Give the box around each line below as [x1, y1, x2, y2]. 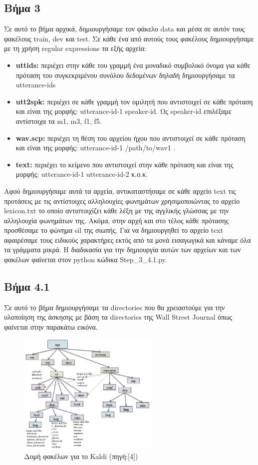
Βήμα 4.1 [4, 279, 50, 294]
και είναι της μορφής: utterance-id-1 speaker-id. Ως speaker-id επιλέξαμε [15, 106, 232, 116]
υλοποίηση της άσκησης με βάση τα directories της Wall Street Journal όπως [4, 312, 233, 322]
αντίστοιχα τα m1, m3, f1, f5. [15, 115, 102, 126]
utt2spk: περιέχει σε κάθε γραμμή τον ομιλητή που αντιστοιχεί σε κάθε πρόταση [15, 96, 253, 106]
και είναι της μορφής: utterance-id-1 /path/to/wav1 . [15, 142, 176, 153]
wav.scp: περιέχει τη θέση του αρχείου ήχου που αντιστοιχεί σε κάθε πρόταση [15, 132, 246, 143]
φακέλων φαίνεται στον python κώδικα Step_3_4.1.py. [4, 254, 167, 265]
